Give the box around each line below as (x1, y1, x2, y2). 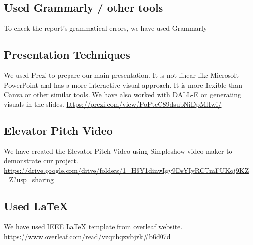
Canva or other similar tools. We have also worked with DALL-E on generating (4, 89, 241, 99)
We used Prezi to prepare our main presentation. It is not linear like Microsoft (4, 70, 239, 80)
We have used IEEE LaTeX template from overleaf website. (4, 221, 183, 232)
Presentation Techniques (4, 47, 130, 62)
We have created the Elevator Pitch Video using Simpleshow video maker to (4, 146, 232, 156)
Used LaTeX (4, 198, 69, 214)
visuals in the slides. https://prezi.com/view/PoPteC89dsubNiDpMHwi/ (4, 98, 222, 109)
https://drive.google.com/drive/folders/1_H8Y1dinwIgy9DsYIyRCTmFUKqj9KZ (4, 165, 249, 175)
